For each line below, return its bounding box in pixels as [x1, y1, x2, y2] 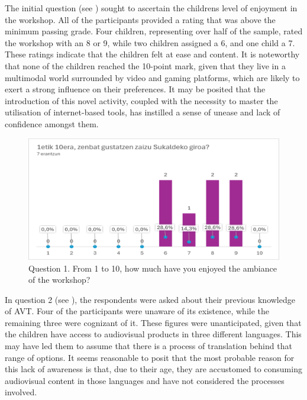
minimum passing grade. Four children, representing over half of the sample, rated [5, 25, 303, 37]
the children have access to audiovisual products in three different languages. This [5, 328, 302, 340]
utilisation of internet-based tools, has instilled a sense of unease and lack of [5, 106, 280, 118]
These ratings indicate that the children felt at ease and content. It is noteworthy [5, 48, 300, 60]
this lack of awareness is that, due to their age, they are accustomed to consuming [5, 363, 302, 375]
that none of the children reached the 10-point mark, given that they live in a [5, 59, 286, 72]
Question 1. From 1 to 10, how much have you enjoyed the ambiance [28, 262, 277, 274]
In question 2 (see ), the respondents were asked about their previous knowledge [5, 293, 295, 305]
